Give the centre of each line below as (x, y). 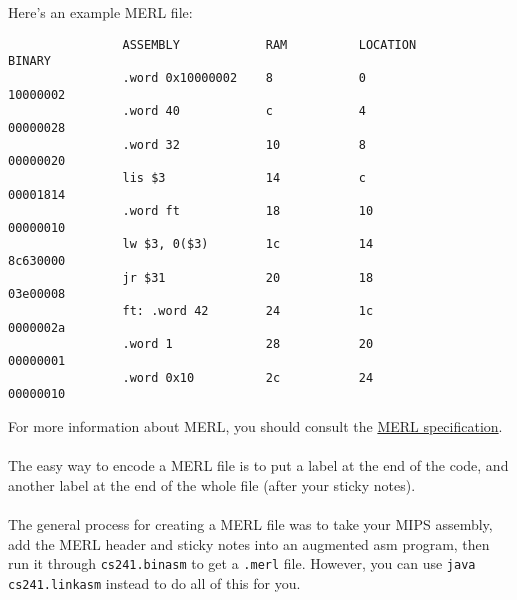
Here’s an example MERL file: (100, 12)
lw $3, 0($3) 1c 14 (248, 244)
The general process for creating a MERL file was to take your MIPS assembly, (250, 524)
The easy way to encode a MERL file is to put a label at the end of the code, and (258, 465)
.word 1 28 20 (248, 344)
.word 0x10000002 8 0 (244, 77)
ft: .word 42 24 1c (248, 311)
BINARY (29, 61)
